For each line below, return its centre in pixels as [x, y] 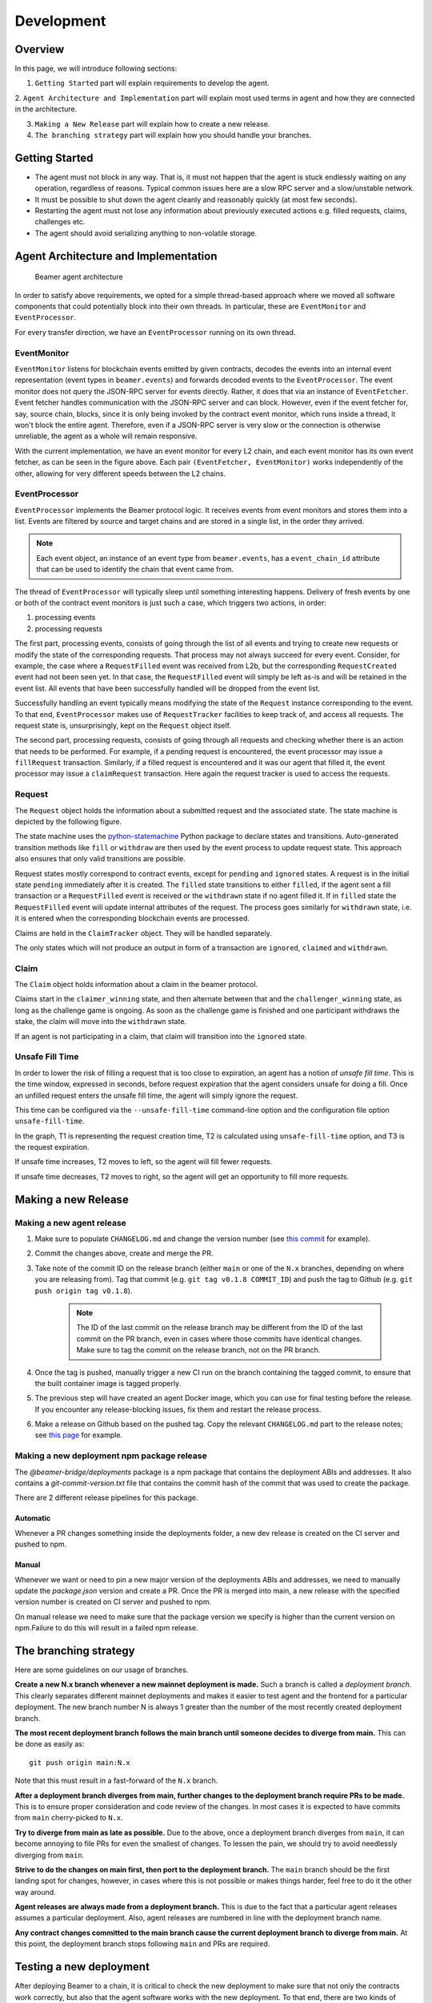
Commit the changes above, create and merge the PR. [124, 1253]
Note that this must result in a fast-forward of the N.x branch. [116, 1781]
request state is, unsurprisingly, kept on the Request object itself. [123, 725]
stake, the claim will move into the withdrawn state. [101, 1022]
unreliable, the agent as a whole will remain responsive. [106, 436]
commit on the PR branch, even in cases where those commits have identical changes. [219, 1339]
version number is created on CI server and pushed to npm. [113, 1602]
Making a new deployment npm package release [111, 1456]
